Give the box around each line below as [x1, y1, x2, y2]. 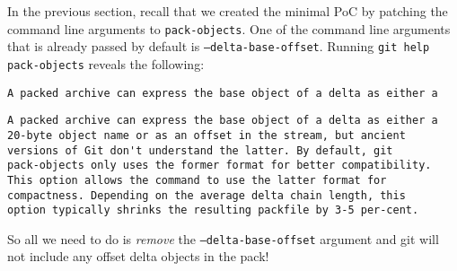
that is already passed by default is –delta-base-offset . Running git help [7, 37, 430, 56]
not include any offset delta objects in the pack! [7, 247, 269, 266]
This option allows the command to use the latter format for [7, 173, 387, 187]
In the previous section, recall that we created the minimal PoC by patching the [7, 2, 448, 20]
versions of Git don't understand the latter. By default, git [7, 144, 393, 157]
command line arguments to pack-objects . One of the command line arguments [7, 19, 451, 38]
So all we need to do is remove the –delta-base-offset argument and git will [7, 229, 439, 248]
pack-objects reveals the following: [7, 54, 205, 73]
